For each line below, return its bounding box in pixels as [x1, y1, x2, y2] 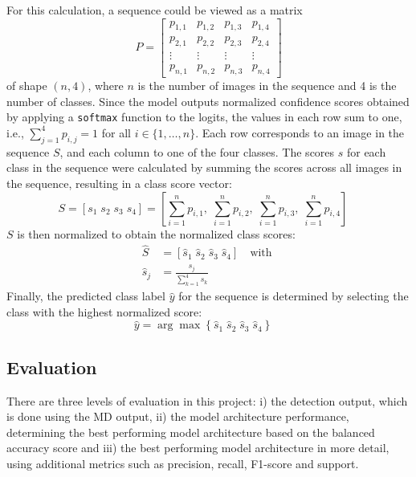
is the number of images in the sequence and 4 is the [137, 77, 397, 94]
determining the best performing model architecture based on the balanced [6, 423, 375, 440]
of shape [6, 77, 47, 94]
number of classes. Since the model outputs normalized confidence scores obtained [6, 92, 410, 109]
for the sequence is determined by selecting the [178, 287, 409, 304]
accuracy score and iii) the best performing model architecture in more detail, [6, 439, 389, 456]
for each [346, 143, 386, 160]
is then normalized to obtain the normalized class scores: [17, 225, 296, 242]
